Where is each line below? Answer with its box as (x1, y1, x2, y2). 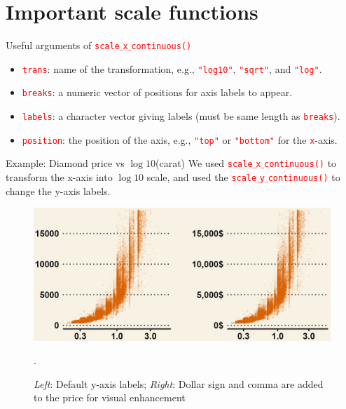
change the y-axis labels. (6, 183, 111, 198)
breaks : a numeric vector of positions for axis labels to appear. (22, 85, 293, 100)
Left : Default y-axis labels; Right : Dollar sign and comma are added (34, 376, 324, 391)
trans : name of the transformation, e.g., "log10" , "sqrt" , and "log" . (22, 61, 322, 76)
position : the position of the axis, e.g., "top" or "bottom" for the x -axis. (22, 132, 338, 147)
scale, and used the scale (146, 170, 257, 185)
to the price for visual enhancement (34, 390, 186, 405)
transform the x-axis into (6, 170, 113, 185)
